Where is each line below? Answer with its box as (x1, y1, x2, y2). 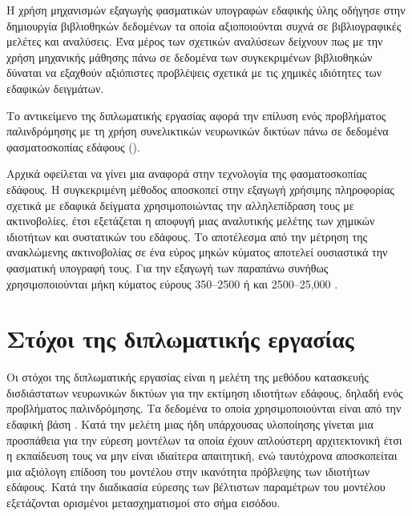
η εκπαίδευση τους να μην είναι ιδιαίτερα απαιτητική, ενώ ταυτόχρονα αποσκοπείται (6, 447, 398, 464)
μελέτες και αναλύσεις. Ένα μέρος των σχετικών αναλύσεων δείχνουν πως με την (6, 33, 383, 50)
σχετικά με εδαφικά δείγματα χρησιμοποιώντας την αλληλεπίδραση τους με (6, 196, 354, 213)
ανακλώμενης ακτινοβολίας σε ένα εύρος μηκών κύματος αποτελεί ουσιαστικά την (6, 244, 388, 260)
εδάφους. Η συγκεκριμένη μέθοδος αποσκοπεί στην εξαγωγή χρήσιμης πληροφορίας (6, 180, 394, 197)
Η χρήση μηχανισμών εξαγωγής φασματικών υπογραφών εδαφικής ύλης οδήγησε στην (6, 2, 406, 18)
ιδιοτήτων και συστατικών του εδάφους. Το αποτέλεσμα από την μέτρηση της (6, 228, 368, 244)
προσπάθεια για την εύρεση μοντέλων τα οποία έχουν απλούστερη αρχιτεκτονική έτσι (6, 431, 402, 448)
